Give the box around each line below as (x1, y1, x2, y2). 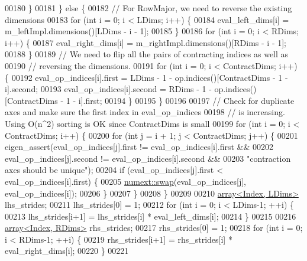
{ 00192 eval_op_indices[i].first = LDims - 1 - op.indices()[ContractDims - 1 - (5, 71, 288, 83)
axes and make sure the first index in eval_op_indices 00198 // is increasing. (5, 106, 285, 118)
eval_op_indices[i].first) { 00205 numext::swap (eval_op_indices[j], (5, 175, 246, 187)
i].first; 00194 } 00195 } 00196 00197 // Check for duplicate (78, 94, 295, 106)
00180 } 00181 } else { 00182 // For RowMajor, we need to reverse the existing (5, 2, 292, 14)
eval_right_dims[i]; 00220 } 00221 (5, 244, 129, 257)
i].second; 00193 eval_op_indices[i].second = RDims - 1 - (5, 83, 212, 95)
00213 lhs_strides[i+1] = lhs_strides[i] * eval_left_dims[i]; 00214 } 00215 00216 (5, 210, 296, 222)
